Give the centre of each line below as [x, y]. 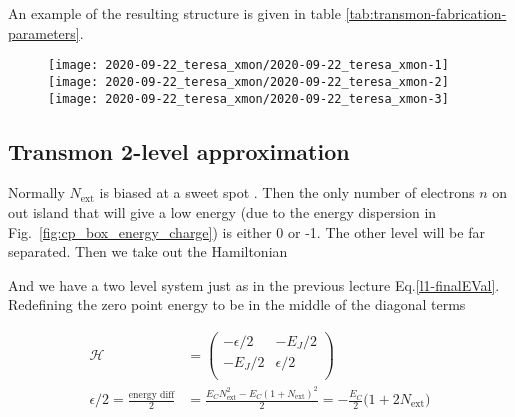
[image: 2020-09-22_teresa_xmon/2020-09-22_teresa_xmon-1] [248, 65]
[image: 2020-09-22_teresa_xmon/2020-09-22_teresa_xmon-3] [248, 98]
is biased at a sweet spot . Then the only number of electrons [287, 192]
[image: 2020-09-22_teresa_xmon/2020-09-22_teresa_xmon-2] [248, 81]
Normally [36, 192]
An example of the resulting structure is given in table [174, 13]
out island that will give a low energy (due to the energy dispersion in [222, 211]
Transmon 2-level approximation [179, 150]
